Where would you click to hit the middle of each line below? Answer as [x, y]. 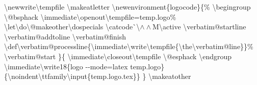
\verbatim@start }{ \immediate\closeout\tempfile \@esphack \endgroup [118, 56]
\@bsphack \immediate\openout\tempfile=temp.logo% [90, 16]
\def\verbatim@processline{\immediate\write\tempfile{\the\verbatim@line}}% [129, 46]
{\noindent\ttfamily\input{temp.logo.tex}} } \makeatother [98, 76]
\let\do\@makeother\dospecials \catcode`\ [72, 27]
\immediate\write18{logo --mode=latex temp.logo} [84, 66]
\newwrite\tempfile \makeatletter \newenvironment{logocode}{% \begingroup [127, 7]
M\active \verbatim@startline [199, 27]
